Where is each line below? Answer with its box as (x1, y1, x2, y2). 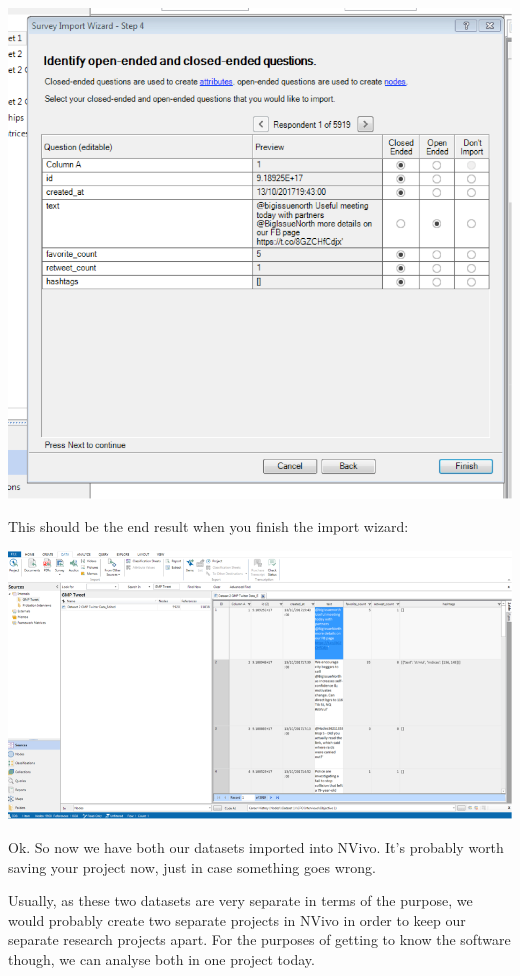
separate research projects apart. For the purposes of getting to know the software (8, 929, 511, 950)
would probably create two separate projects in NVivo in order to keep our (8, 909, 466, 930)
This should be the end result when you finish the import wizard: (8, 516, 409, 537)
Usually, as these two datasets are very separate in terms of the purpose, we (8, 890, 473, 911)
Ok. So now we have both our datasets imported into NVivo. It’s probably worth (8, 836, 504, 857)
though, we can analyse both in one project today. (8, 948, 315, 969)
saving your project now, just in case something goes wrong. (8, 856, 376, 877)
